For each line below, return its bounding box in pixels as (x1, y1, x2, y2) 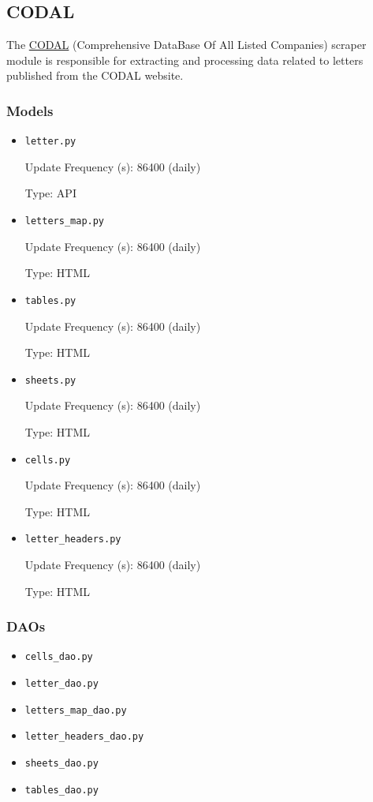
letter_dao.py (24, 678, 99, 690)
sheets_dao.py (24, 758, 99, 770)
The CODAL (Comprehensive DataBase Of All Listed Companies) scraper (6, 36, 367, 53)
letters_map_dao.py (24, 704, 127, 716)
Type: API (24, 185, 76, 201)
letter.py (24, 136, 76, 148)
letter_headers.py (24, 534, 121, 545)
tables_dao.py (24, 784, 99, 796)
